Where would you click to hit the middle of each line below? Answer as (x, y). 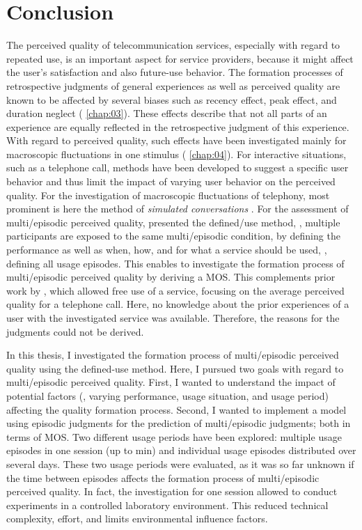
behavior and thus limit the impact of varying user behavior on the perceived (171, 181)
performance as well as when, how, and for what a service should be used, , (167, 250)
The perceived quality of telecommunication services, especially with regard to (173, 45)
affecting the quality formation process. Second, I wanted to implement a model (176, 409)
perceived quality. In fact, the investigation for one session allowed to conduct (172, 491)
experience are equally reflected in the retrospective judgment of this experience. (178, 126)
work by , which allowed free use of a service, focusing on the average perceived (175, 290)
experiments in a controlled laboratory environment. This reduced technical (167, 505)
